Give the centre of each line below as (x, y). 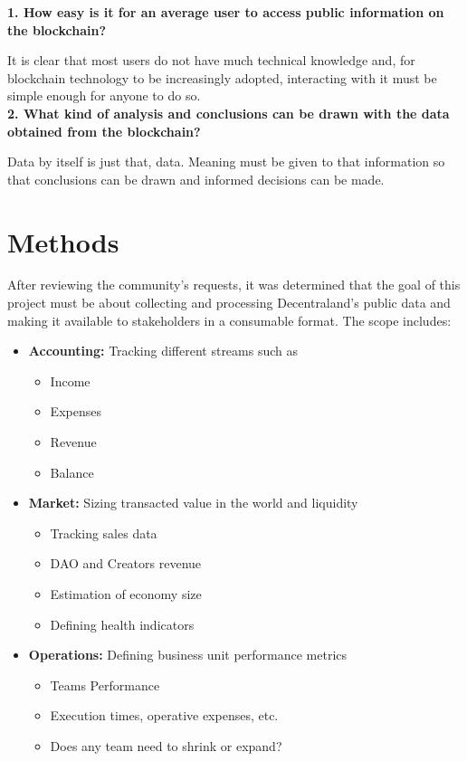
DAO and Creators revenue (126, 563)
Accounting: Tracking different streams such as (163, 351)
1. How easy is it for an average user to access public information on (226, 12)
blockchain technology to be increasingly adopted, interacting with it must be (222, 77)
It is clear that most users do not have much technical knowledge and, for (211, 60)
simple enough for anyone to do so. (104, 95)
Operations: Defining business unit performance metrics (188, 655)
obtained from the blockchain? (104, 131)
